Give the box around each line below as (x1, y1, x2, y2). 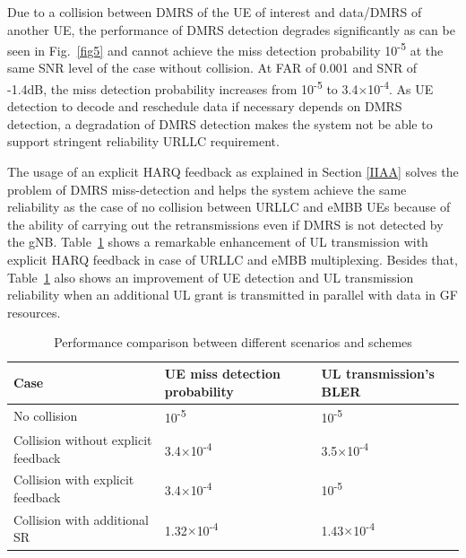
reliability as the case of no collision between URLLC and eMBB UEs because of (7, 197, 451, 216)
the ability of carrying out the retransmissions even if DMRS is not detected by (7, 214, 444, 233)
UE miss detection (164, 364, 280, 382)
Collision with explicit (13, 470, 134, 489)
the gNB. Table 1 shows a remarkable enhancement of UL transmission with (7, 232, 428, 251)
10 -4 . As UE (367, 77, 434, 98)
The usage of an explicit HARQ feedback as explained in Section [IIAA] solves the (7, 162, 459, 181)
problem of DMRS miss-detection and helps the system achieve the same (7, 179, 407, 198)
